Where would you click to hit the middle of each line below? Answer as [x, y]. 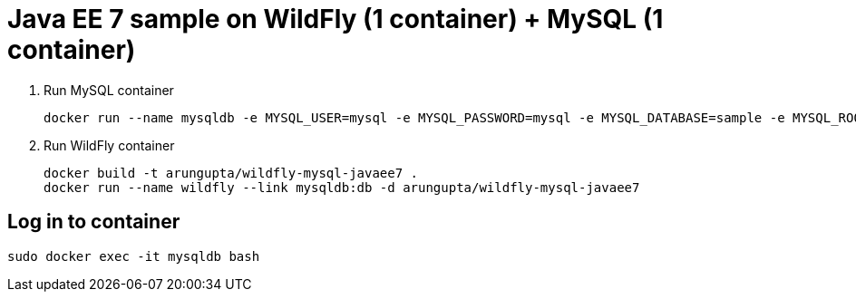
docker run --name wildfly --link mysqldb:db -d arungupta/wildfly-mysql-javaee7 [342, 187]
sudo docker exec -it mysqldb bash [134, 256]
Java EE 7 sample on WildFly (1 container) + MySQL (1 [336, 19]
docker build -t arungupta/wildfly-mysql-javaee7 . [231, 173]
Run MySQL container [109, 90]
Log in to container [94, 222]
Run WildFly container [109, 145]
